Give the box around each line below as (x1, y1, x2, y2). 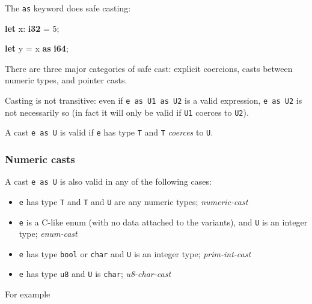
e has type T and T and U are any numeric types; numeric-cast (19, 195, 248, 207)
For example (5, 288, 50, 300)
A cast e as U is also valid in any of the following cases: (5, 175, 212, 188)
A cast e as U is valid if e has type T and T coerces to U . (5, 126, 213, 139)
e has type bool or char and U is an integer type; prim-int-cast (19, 247, 251, 260)
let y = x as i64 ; (5, 42, 69, 55)
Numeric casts (5, 151, 75, 166)
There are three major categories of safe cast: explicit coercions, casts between (5, 62, 293, 74)
